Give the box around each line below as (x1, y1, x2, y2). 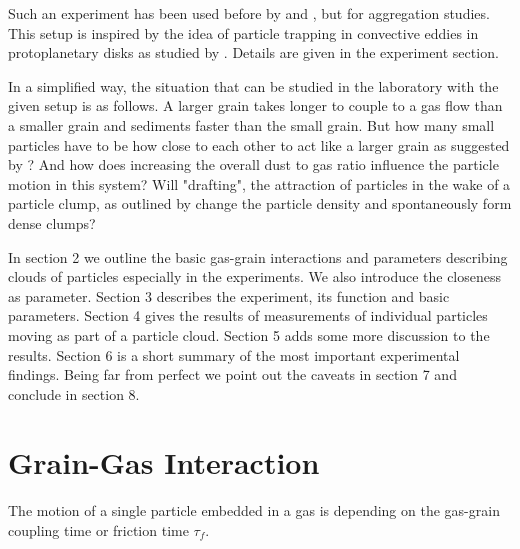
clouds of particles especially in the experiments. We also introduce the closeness (8, 266, 502, 287)
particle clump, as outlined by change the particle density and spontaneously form (8, 193, 512, 214)
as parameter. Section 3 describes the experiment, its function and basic (8, 285, 450, 306)
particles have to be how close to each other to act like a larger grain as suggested (8, 134, 510, 155)
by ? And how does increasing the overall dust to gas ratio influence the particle (8, 154, 499, 175)
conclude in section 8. (8, 383, 140, 404)
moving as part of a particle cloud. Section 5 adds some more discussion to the (8, 324, 490, 345)
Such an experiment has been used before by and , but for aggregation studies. (8, 3, 490, 23)
